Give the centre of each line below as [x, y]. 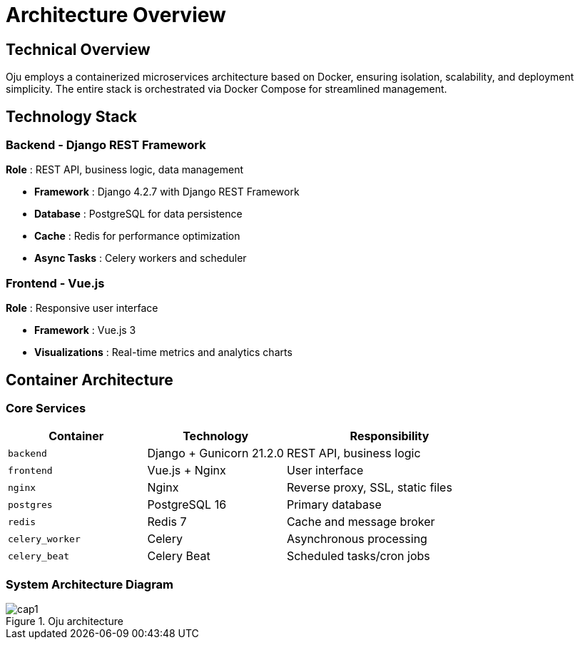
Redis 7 [167, 522]
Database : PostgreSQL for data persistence [138, 214]
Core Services [46, 408]
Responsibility [390, 436]
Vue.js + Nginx [187, 471]
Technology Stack [71, 116]
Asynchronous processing [357, 539]
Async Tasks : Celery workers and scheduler [141, 258]
